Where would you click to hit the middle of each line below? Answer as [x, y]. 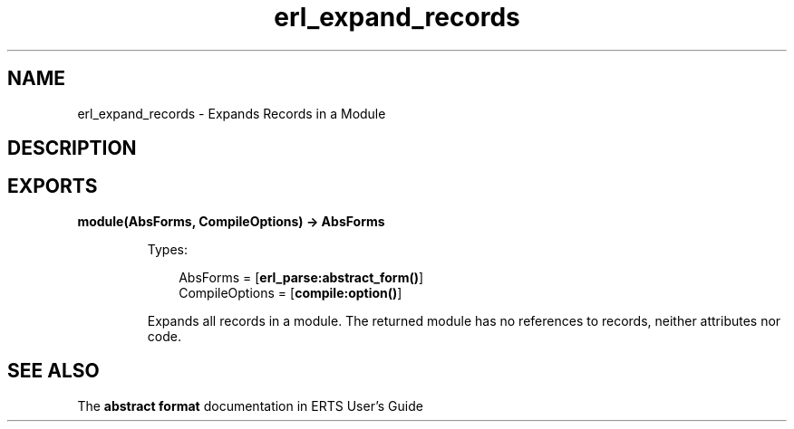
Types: [167, 249]
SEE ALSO [53, 371]
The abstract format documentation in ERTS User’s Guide [250, 405]
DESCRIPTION [72, 148]
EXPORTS [53, 186]
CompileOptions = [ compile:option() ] [290, 292]
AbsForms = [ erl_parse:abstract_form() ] [301, 277]
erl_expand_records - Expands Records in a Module [232, 113]
